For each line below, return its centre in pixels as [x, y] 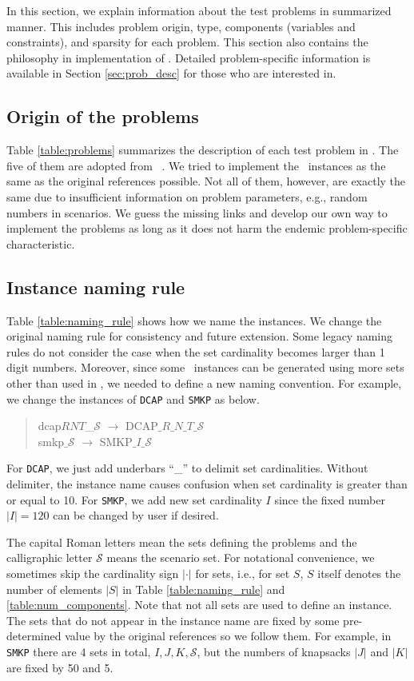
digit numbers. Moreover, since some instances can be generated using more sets [205, 367]
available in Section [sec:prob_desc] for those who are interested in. [171, 73]
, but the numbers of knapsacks [274, 651]
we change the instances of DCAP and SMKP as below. [133, 398]
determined [34, 636]
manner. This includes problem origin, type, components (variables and [181, 26]
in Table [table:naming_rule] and [204, 589]
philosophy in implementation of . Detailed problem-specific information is [189, 57]
